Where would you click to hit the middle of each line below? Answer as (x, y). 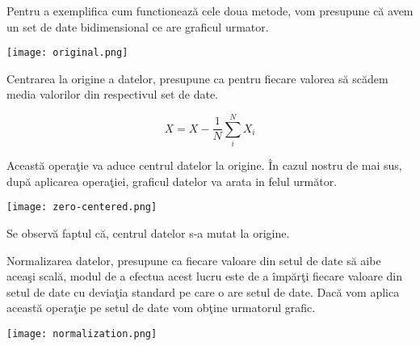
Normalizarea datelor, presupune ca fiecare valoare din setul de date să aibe (194, 260)
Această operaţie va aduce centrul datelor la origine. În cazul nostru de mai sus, (204, 165)
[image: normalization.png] (82, 333)
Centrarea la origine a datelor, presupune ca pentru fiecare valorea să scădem (197, 78)
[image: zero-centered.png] (82, 207)
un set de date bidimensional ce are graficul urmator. (138, 26)
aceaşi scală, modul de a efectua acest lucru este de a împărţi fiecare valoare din (204, 276)
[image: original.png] (67, 53)
